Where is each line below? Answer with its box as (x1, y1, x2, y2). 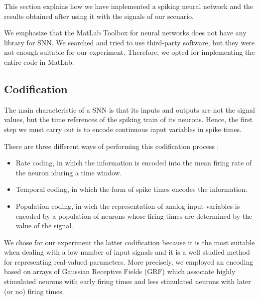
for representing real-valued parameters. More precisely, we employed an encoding (4, 256, 254, 267)
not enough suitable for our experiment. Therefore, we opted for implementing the (4, 47, 255, 57)
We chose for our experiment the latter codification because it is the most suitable (4, 237, 255, 247)
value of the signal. (15, 220, 73, 231)
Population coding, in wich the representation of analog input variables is (15, 200, 240, 211)
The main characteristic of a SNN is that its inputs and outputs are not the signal (4, 104, 255, 115)
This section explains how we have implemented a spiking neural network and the (4, 1, 254, 11)
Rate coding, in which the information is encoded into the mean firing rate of (15, 157, 252, 168)
